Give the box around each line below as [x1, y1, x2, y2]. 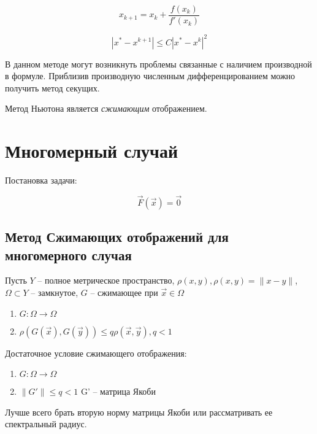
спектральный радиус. [5, 417, 87, 430]
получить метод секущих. [5, 81, 100, 94]
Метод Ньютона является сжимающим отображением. [5, 102, 207, 115]
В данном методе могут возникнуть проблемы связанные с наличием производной [5, 57, 312, 70]
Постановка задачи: [5, 174, 77, 187]
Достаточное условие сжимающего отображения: [5, 346, 187, 359]
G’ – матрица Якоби [80, 385, 156, 398]
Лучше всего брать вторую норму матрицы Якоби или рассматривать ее [5, 405, 273, 418]
